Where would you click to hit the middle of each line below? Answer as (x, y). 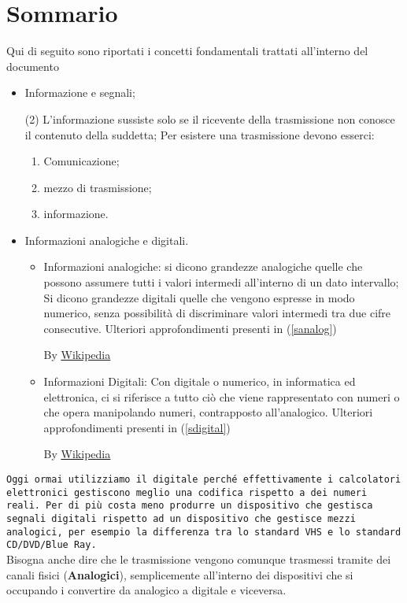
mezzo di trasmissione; (98, 187)
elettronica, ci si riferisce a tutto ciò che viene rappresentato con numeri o (222, 396)
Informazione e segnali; (80, 92)
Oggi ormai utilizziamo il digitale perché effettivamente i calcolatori (204, 479)
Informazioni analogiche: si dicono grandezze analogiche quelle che (203, 266)
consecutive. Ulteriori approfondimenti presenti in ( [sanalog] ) (190, 328)
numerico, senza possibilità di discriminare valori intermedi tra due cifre (217, 313)
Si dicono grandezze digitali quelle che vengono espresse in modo (199, 297)
